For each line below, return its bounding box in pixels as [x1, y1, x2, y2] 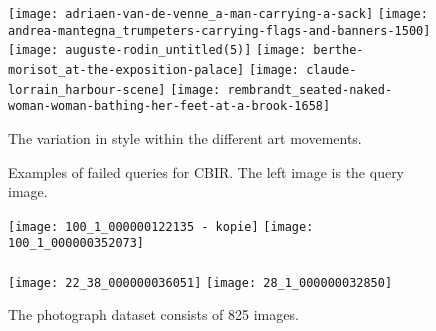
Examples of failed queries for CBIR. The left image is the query [8, 161, 405, 182]
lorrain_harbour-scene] [8, 82, 166, 97]
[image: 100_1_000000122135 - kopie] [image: [8, 219, 314, 234]
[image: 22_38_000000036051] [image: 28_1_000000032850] [8, 275, 393, 290]
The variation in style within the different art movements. [8, 127, 362, 148]
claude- [306, 62, 357, 77]
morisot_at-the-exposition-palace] [8, 62, 245, 77]
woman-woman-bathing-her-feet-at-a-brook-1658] [8, 99, 331, 114]
